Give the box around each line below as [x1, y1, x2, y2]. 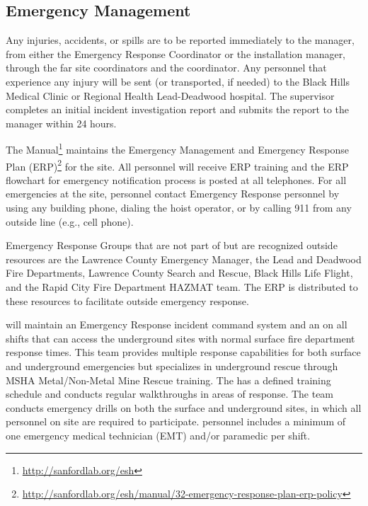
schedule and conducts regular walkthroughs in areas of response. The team [6, 386, 334, 401]
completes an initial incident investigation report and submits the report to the [6, 102, 350, 117]
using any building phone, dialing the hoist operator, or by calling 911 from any [6, 200, 352, 215]
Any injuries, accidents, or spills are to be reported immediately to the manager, [6, 33, 355, 47]
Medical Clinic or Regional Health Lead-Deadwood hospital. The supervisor [6, 88, 335, 103]
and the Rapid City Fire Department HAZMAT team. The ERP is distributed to [6, 280, 358, 294]
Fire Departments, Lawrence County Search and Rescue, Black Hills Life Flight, [6, 265, 353, 280]
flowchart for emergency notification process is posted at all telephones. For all [6, 172, 347, 187]
